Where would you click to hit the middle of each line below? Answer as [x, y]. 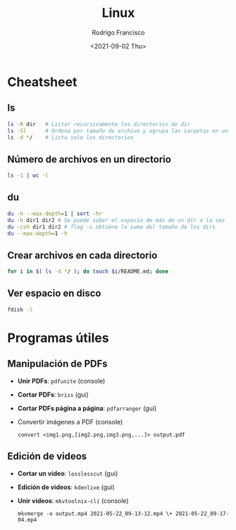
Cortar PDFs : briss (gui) [53, 394]
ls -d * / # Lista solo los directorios [70, 137]
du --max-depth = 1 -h [38, 233]
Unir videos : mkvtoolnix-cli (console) [73, 500]
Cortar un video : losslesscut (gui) [68, 473]
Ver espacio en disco [54, 294]
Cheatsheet [42, 82]
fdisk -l [20, 309]
